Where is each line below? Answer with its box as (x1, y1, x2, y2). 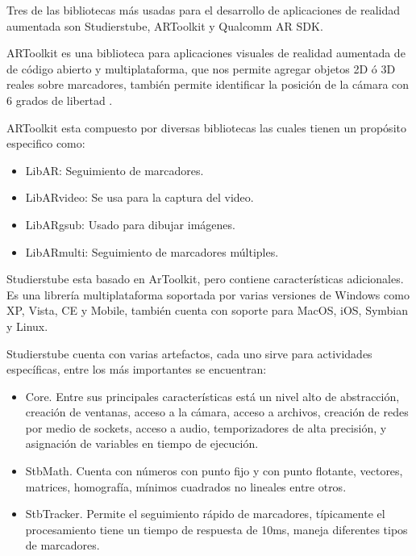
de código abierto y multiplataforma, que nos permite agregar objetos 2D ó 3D (6, 60, 396, 77)
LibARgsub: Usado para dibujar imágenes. (25, 215, 235, 232)
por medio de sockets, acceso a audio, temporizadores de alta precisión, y (25, 419, 387, 436)
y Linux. (6, 317, 48, 334)
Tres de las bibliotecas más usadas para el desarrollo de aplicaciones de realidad (6, 2, 401, 18)
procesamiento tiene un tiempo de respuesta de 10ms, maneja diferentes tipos (25, 520, 408, 537)
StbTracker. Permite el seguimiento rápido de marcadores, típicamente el (25, 505, 385, 522)
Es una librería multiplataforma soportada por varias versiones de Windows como (6, 286, 410, 303)
